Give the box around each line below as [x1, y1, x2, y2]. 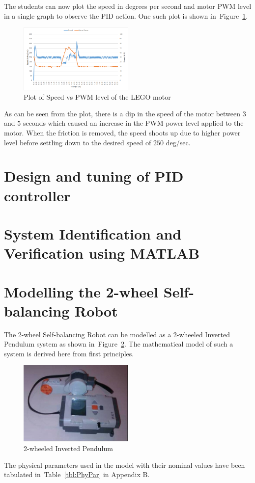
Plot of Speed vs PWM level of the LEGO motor [24, 92, 171, 102]
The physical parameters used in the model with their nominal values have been [4, 459, 245, 470]
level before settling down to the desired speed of [4, 137, 151, 147]
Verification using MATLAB [4, 243, 200, 263]
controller [4, 185, 71, 205]
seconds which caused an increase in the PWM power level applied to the [23, 118, 244, 128]
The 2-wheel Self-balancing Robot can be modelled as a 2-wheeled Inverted [4, 329, 230, 339]
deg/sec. [166, 137, 191, 147]
